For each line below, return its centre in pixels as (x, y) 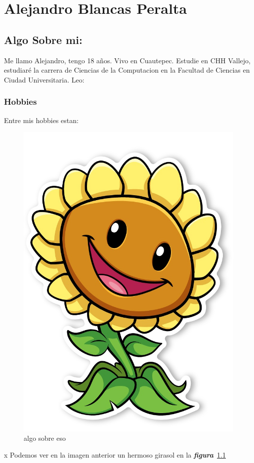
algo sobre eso (45, 438)
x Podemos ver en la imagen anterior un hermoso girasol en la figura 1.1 (115, 455)
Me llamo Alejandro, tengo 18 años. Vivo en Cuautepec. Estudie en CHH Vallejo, (127, 60)
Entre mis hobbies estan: (41, 120)
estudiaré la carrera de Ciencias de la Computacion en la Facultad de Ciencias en (127, 70)
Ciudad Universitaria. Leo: (44, 79)
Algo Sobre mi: (43, 39)
